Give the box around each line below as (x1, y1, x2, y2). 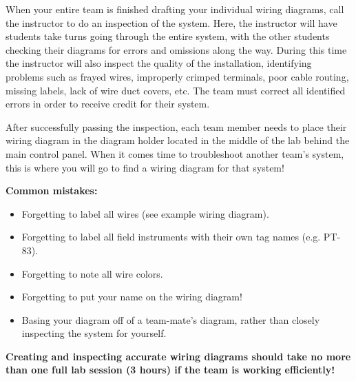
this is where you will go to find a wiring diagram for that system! (6, 160, 284, 174)
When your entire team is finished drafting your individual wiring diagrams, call (6, 2, 344, 16)
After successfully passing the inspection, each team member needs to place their (6, 119, 347, 134)
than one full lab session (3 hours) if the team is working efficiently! (6, 362, 335, 377)
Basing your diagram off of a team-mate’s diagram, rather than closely (21, 312, 320, 327)
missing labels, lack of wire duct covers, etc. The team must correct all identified (6, 83, 346, 97)
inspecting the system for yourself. (21, 326, 167, 340)
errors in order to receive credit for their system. (6, 96, 210, 111)
